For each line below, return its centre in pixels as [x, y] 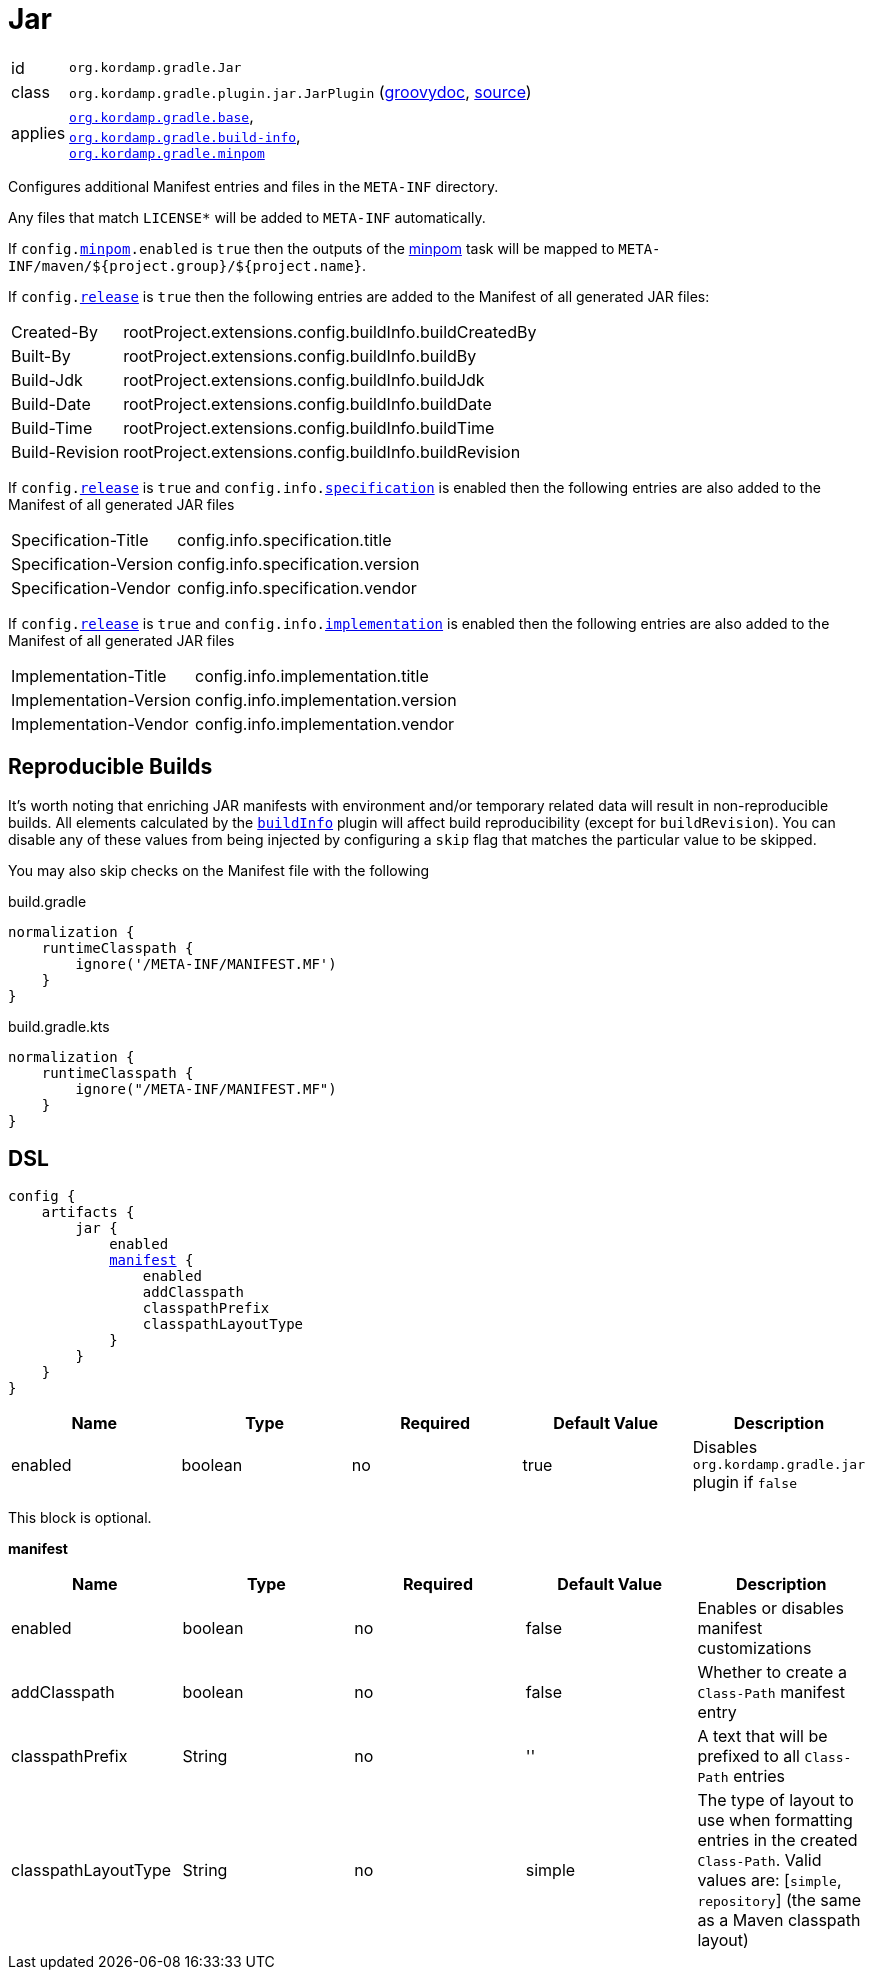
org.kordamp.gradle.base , [161, 115]
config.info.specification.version [298, 563]
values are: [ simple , [769, 1880]
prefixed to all [748, 1756]
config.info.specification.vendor [297, 587]
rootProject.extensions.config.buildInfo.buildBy [300, 355]
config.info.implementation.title [312, 675]
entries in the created [777, 1840]
